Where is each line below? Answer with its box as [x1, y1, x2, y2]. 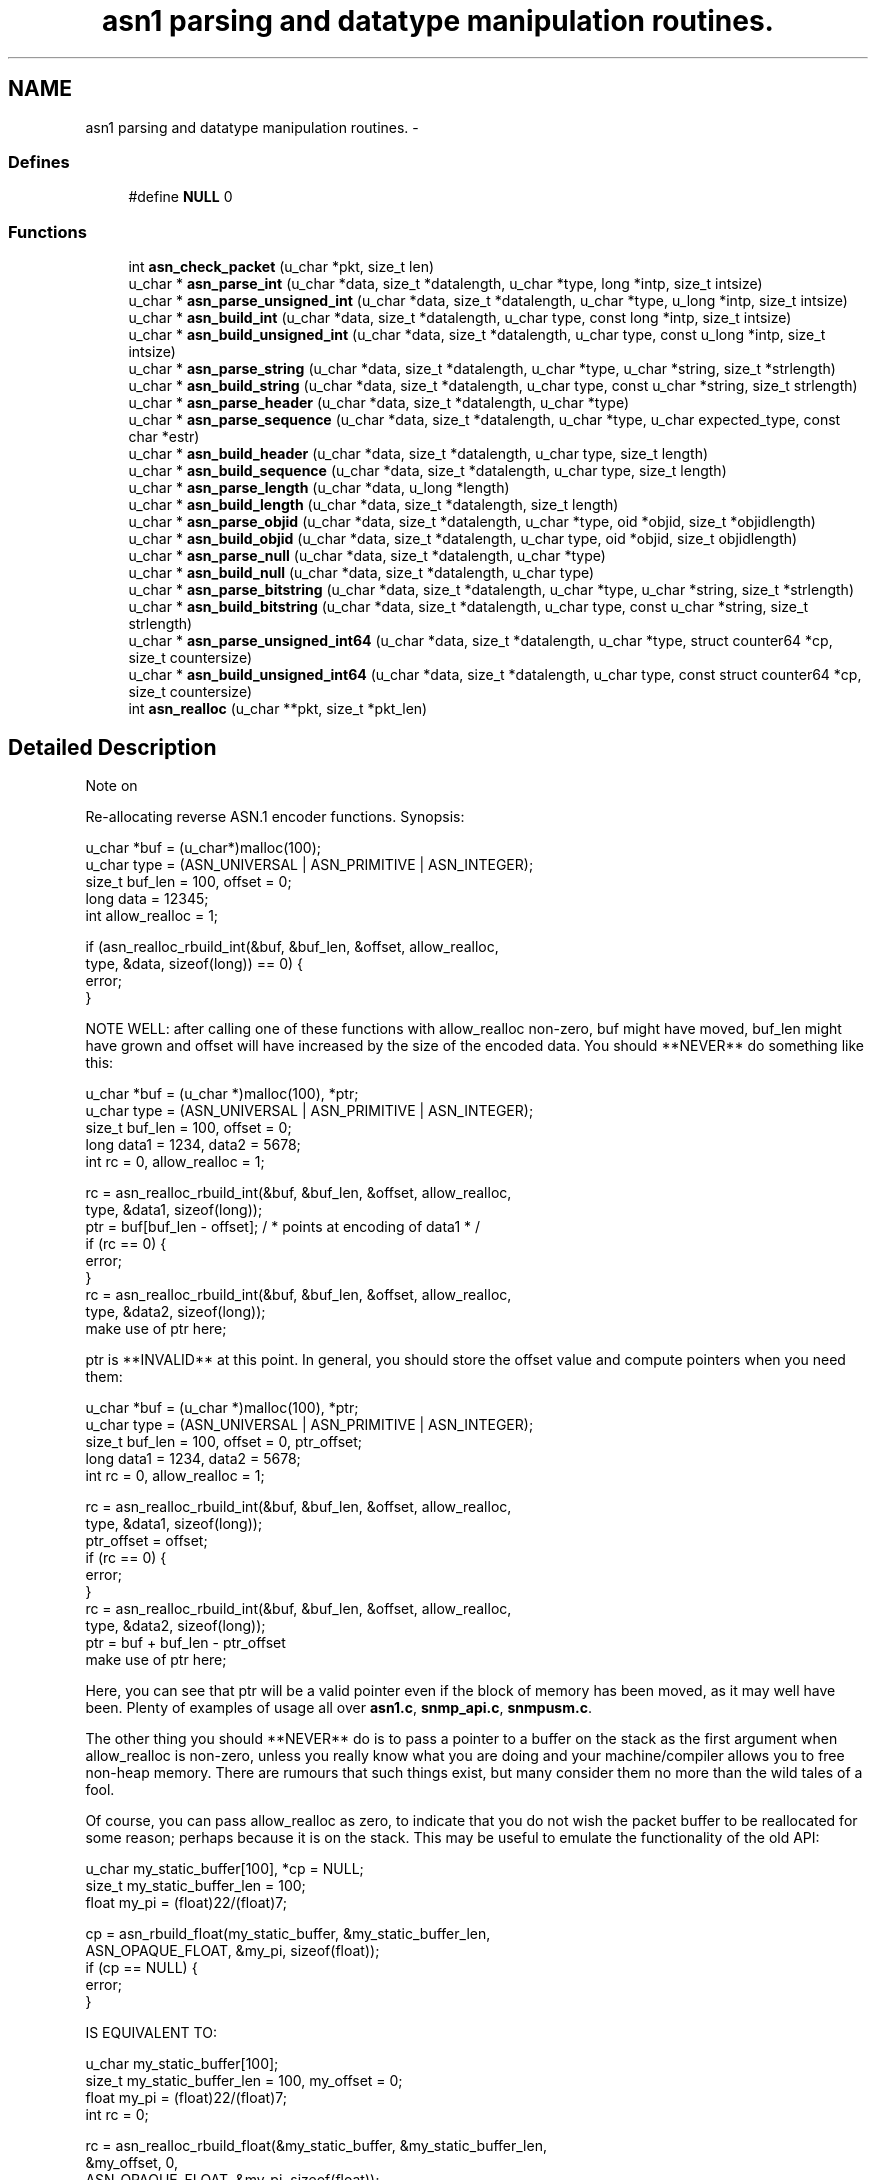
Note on [85, 776, 138, 794]
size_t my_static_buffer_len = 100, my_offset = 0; [85, 2071, 403, 2089]
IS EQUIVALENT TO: [85, 2023, 217, 2041]
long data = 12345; [85, 889, 209, 907]
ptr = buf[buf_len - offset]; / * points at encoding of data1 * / [85, 1217, 481, 1235]
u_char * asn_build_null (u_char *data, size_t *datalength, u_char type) [128, 564, 595, 582]
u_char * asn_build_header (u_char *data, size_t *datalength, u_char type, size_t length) [128, 445, 709, 463]
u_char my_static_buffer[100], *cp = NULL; [85, 1859, 364, 1877]
